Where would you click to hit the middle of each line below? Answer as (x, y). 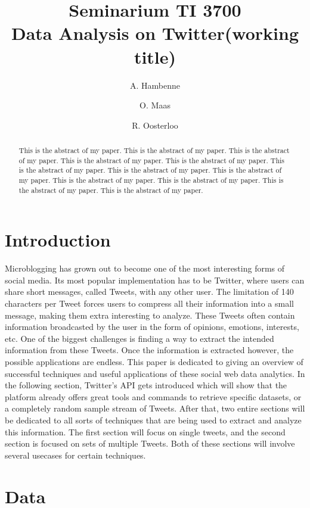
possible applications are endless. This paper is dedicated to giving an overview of (154, 362)
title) (155, 56)
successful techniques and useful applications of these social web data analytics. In (155, 373)
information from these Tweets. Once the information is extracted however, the (149, 350)
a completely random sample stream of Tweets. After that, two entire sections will (155, 408)
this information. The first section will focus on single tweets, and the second (145, 431)
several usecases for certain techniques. (75, 455)
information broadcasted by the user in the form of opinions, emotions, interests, (152, 327)
